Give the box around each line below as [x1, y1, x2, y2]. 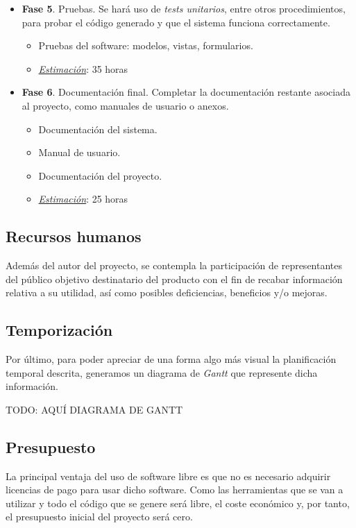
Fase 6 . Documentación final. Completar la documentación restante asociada [22, 85, 350, 99]
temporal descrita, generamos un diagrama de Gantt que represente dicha [6, 365, 318, 380]
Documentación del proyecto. [38, 168, 162, 182]
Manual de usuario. [38, 145, 121, 160]
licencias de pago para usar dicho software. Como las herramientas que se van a [6, 482, 344, 497]
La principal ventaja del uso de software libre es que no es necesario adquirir [6, 468, 331, 483]
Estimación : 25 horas [38, 191, 128, 206]
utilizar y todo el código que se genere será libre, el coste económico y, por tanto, [6, 495, 350, 510]
